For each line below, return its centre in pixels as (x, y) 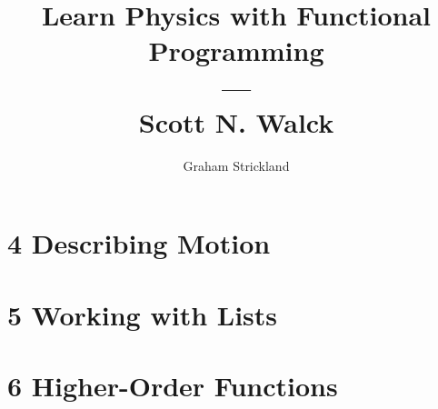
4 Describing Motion (139, 243)
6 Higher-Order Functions (173, 386)
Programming (236, 50)
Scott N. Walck (236, 121)
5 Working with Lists (143, 314)
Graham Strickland (236, 165)
